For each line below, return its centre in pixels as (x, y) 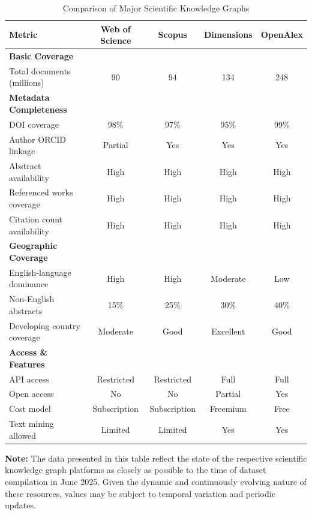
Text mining (31, 424)
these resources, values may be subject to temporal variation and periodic (140, 493)
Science (115, 40)
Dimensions (228, 34)
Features (27, 364)
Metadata (29, 97)
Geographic (33, 246)
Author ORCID (37, 139)
